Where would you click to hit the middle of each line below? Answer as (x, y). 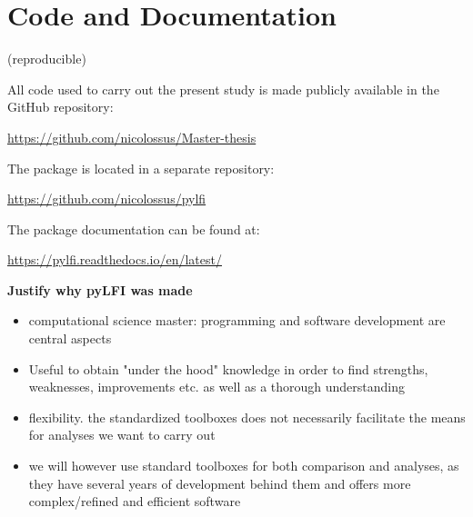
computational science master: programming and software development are (237, 320)
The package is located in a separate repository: (141, 168)
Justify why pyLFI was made (100, 289)
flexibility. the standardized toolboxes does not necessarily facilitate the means (247, 417)
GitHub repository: (60, 107)
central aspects (70, 338)
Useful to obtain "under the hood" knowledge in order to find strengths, (228, 368)
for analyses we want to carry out (122, 435)
